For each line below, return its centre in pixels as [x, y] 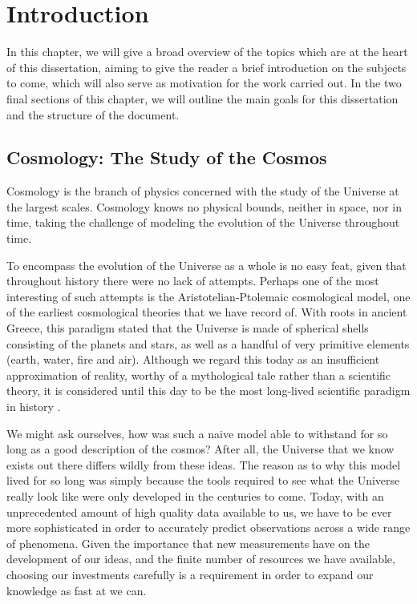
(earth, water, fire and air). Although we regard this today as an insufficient [193, 359]
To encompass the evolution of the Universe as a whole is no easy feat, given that [206, 265]
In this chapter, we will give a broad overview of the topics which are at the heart [207, 52]
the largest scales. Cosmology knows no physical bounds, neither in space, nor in [204, 206]
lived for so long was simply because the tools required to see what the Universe [203, 480]
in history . [34, 407]
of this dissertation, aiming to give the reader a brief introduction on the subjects [206, 67]
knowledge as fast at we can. [77, 590]
